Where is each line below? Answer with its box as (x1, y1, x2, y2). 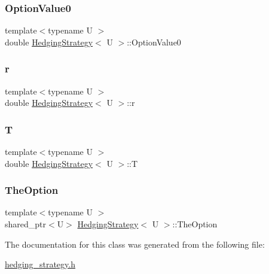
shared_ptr (5, 218, 47, 230)
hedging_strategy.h (5, 258, 75, 270)
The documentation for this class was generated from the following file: (5, 238, 265, 250)
